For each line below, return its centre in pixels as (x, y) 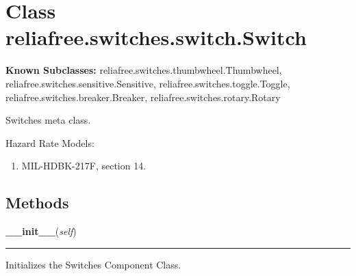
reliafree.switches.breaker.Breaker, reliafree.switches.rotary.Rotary (143, 97)
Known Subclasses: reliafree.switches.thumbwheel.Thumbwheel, (144, 70)
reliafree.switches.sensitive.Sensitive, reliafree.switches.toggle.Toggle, (148, 83)
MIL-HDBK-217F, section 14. (84, 166)
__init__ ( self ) (41, 231)
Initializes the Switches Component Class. (93, 264)
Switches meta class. (48, 120)
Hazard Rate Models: (50, 142)
